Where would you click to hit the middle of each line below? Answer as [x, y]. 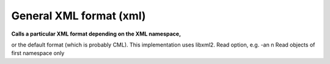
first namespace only [38, 53]
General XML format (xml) [79, 16]
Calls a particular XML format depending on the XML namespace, [96, 34]
